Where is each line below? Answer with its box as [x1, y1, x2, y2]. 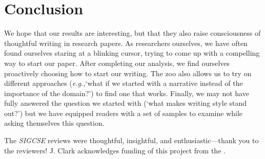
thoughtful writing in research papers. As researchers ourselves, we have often [4, 37, 248, 48]
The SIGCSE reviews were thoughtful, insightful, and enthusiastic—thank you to [4, 135, 259, 146]
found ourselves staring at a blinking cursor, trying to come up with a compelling [4, 48, 260, 58]
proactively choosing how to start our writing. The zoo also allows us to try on [4, 67, 252, 78]
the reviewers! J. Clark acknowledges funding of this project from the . [4, 145, 226, 155]
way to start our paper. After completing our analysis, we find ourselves [4, 57, 230, 68]
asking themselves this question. [4, 118, 105, 128]
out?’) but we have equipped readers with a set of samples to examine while [4, 107, 243, 118]
